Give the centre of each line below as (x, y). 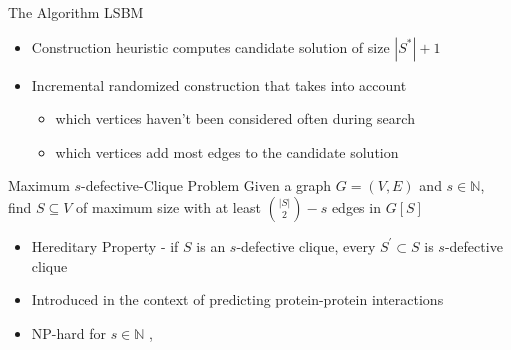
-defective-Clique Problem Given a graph (206, 185)
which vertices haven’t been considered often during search (235, 118)
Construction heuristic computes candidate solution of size (210, 46)
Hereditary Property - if (105, 245)
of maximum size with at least (168, 206)
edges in (356, 206)
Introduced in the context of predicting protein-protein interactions (237, 299)
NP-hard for (68, 332)
